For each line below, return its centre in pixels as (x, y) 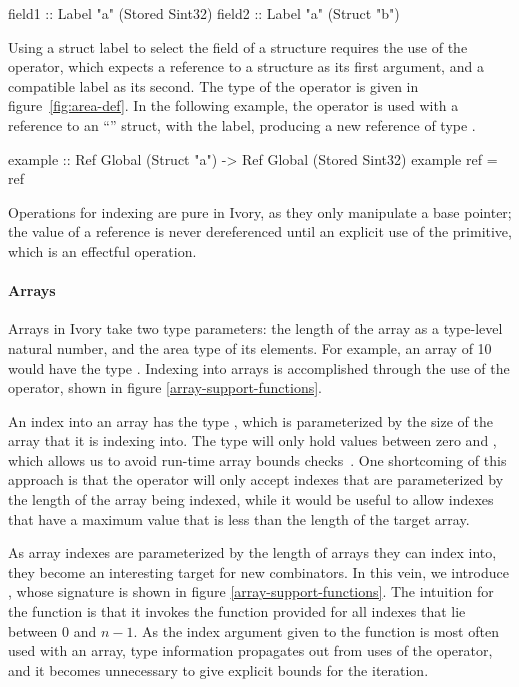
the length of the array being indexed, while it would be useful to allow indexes (251, 499)
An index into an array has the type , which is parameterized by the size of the (250, 420)
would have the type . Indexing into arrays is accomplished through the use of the (259, 367)
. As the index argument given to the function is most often (316, 630)
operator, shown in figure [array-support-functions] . (165, 387)
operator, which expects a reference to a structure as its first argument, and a (246, 66)
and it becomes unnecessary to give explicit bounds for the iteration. (218, 669)
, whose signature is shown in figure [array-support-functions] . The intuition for (251, 591)
